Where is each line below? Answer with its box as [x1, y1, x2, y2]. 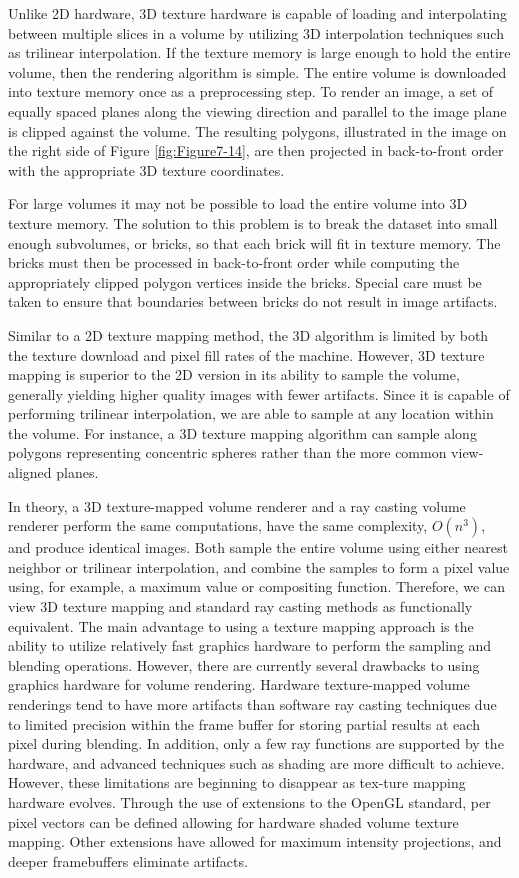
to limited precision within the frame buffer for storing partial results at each [8, 713, 480, 734]
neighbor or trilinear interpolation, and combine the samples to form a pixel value [8, 556, 510, 577]
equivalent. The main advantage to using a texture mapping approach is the [8, 615, 474, 636]
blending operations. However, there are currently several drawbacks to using [8, 654, 480, 675]
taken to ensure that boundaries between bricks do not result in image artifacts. [8, 291, 498, 312]
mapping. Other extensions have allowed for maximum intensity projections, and [8, 831, 502, 852]
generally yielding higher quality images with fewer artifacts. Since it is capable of [8, 383, 510, 404]
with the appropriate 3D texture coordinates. [8, 159, 285, 180]
